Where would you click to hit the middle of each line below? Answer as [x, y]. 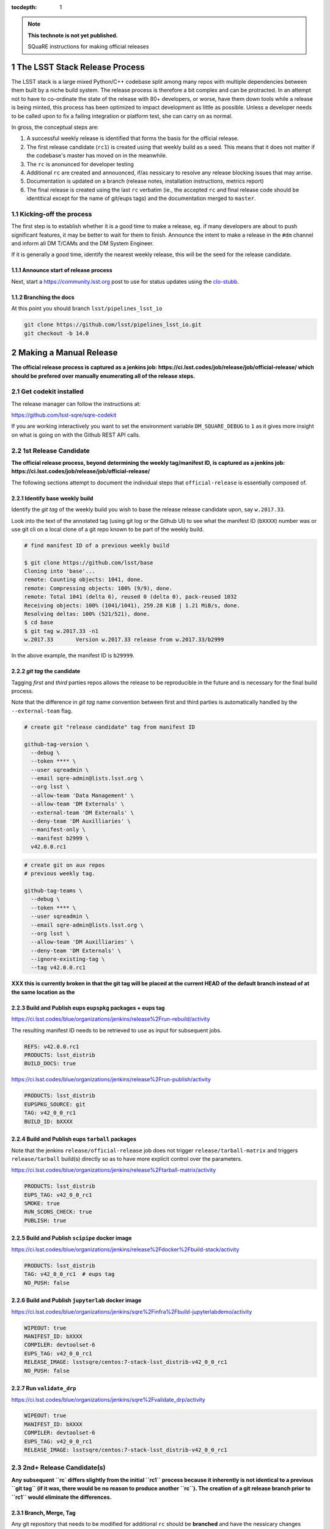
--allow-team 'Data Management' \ [82, 795]
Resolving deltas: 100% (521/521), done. [87, 614]
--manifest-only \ [58, 830]
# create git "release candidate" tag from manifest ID [110, 727]
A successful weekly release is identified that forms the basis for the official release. [133, 138]
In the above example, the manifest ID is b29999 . [73, 656]
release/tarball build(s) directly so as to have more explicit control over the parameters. [127, 1158]
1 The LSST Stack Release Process [78, 67]
